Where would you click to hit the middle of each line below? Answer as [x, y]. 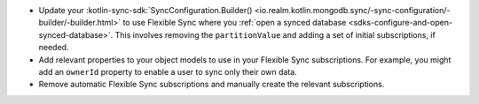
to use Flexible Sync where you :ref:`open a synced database [235, 23]
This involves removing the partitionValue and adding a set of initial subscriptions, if [275, 34]
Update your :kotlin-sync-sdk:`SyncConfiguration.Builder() [145, 10]
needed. [54, 48]
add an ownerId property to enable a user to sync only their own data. [168, 71]
